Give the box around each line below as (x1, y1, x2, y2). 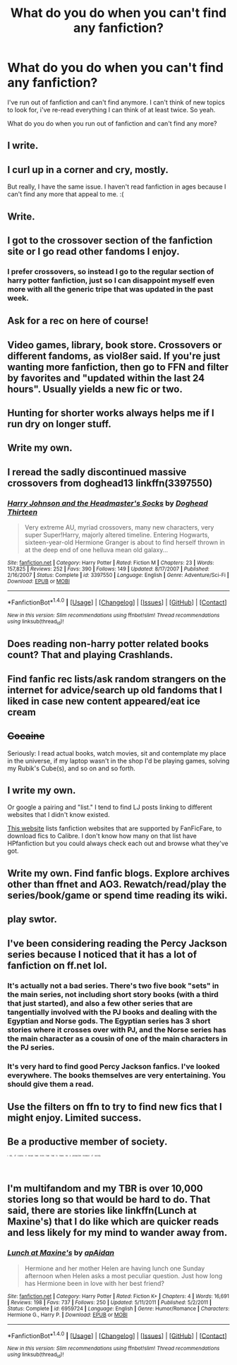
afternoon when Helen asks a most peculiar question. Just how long (24, 1271, 223, 1280)
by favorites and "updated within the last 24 (7, 372, 205, 384)
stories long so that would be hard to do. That (7, 1193, 211, 1205)
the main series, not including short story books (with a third (7, 989, 219, 999)
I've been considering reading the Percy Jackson (7, 937, 227, 949)
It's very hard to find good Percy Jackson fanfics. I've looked (7, 1061, 220, 1071)
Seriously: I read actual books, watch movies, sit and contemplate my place (7, 749, 226, 757)
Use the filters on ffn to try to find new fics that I (7, 1100, 222, 1113)
